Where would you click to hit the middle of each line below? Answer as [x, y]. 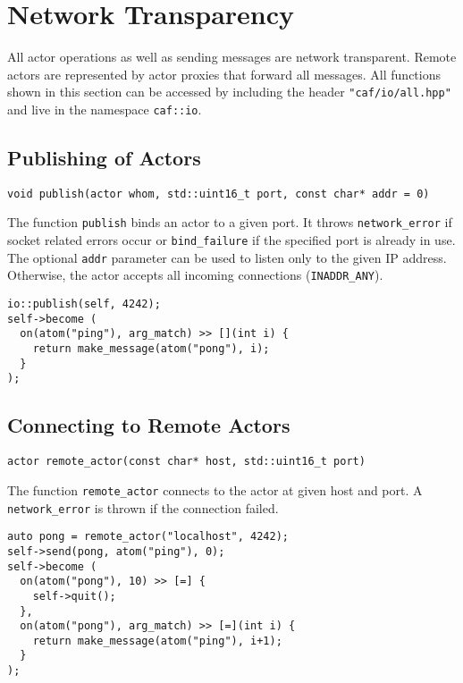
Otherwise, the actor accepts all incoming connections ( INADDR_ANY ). [195, 275]
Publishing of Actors [104, 158]
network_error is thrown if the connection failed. [143, 507]
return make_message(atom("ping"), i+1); [157, 641]
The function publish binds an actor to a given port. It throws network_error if [230, 222]
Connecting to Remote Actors [149, 425]
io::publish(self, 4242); [84, 304]
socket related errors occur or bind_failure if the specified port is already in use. [231, 240]
